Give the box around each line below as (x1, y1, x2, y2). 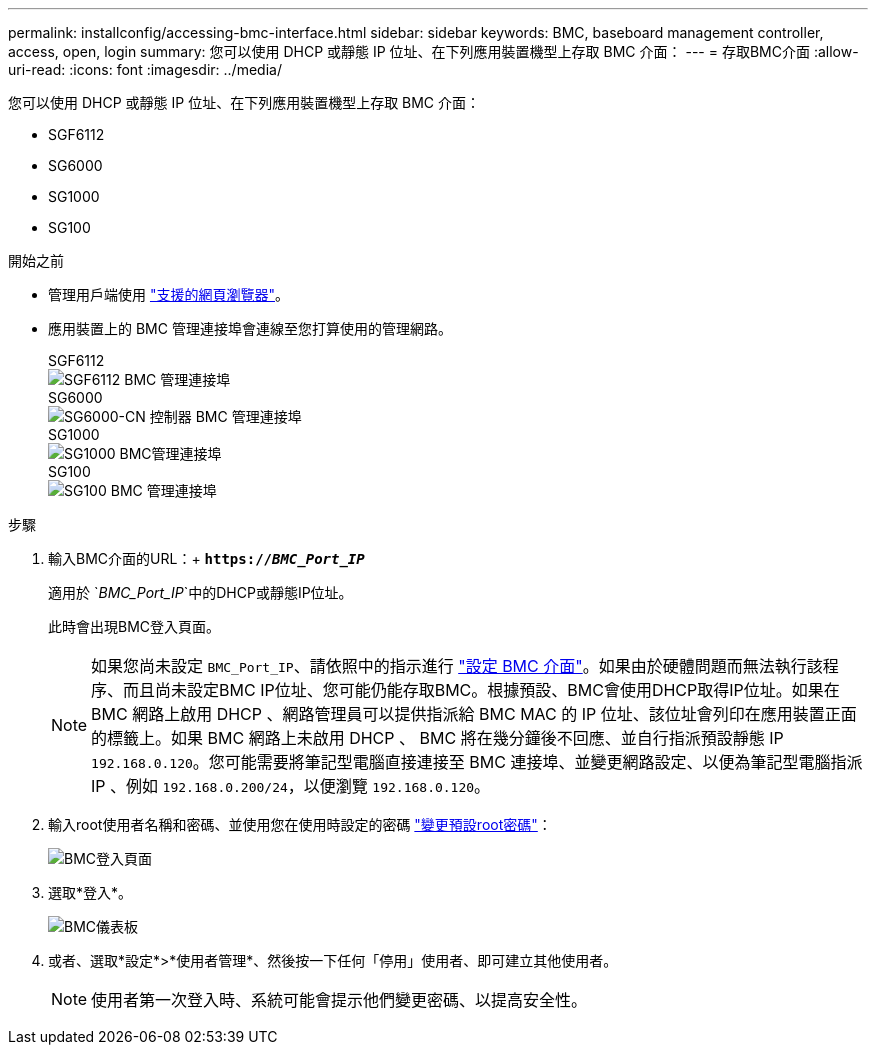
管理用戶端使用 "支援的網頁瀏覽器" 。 (48, 286, 289, 303)
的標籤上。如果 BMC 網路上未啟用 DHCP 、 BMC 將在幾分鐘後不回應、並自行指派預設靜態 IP (91, 728, 784, 748)
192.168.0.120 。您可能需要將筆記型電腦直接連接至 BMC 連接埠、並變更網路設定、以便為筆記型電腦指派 (91, 752, 863, 772)
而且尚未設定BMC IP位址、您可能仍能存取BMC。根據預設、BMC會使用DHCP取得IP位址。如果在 (123, 680, 840, 700)
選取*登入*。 (48, 884, 133, 901)
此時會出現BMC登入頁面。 (48, 618, 221, 635)
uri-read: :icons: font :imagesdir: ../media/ (8, 61, 282, 78)
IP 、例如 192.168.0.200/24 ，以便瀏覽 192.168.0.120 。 (91, 776, 491, 796)
